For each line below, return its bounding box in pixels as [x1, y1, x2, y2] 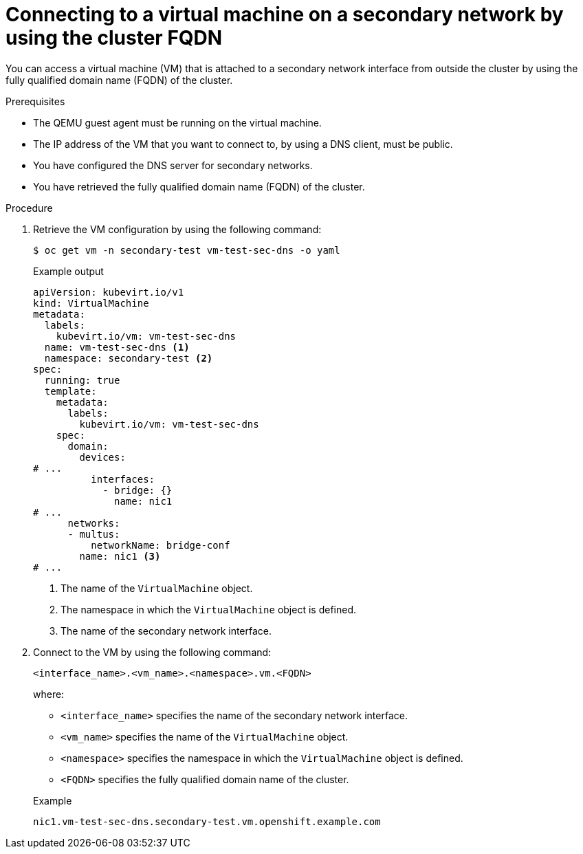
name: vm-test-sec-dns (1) [44, 341, 190, 353]
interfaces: [91, 473, 155, 485]
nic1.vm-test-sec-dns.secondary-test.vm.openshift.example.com [33, 815, 381, 827]
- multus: [67, 528, 120, 540]
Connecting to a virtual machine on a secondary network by [5, 3, 564, 26]
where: [33, 688, 65, 700]
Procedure [5, 201, 53, 214]
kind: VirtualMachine [33, 297, 149, 309]
